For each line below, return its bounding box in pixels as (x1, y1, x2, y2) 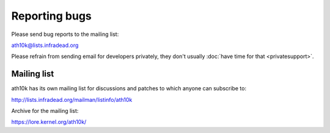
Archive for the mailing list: (11, 107, 79, 115)
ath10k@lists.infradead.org (11, 41, 79, 49)
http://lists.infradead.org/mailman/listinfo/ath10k (11, 96, 133, 103)
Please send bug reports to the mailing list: (11, 31, 119, 38)
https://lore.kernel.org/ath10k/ (11, 118, 87, 126)
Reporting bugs (11, 9, 92, 23)
